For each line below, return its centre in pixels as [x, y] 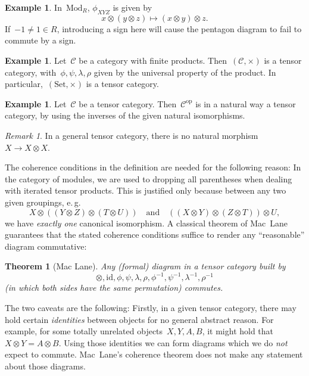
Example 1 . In [33, 7]
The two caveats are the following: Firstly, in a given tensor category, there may [151, 307]
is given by [132, 7]
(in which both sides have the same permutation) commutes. [114, 288]
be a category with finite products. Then [153, 60]
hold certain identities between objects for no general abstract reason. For [139, 319]
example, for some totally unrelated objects [84, 331]
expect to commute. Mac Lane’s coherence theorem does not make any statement [154, 354]
